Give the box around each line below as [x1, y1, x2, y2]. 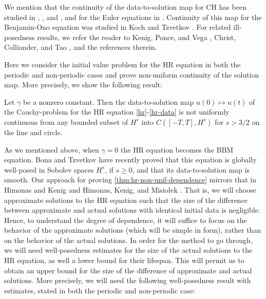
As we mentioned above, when [4, 144, 99, 155]
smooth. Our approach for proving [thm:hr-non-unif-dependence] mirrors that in [4, 174, 256, 185]
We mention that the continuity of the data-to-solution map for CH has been [4, 2, 246, 12]
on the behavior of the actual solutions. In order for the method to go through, [4, 234, 253, 245]
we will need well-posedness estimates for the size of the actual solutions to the [4, 245, 253, 255]
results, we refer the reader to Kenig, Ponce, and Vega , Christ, [37, 31, 236, 42]
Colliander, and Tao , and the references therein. [4, 42, 157, 52]
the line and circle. [4, 126, 63, 137]
